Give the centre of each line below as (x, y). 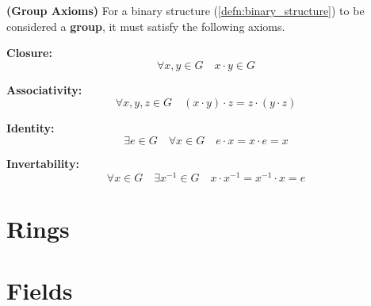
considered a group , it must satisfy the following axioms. (146, 26)
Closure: (29, 53)
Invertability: (43, 163)
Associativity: (44, 89)
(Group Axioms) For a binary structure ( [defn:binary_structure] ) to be (185, 10)
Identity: (31, 128)
